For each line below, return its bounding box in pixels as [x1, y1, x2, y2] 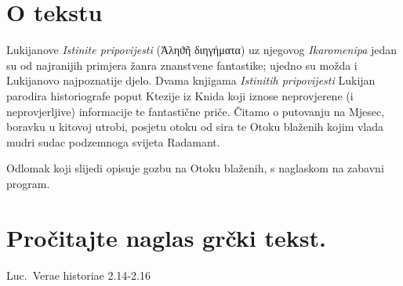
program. [6, 175, 50, 191]
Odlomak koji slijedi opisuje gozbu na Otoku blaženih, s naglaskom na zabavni [6, 160, 384, 176]
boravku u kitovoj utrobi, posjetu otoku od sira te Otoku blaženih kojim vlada [6, 118, 384, 135]
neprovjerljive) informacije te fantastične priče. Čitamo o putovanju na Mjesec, [6, 103, 385, 119]
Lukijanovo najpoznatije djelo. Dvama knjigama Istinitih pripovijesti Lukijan [6, 72, 376, 89]
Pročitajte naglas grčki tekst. [6, 221, 326, 253]
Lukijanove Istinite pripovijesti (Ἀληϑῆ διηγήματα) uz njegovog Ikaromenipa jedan [6, 42, 398, 58]
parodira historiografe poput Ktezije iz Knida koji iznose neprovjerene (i [6, 87, 354, 103]
